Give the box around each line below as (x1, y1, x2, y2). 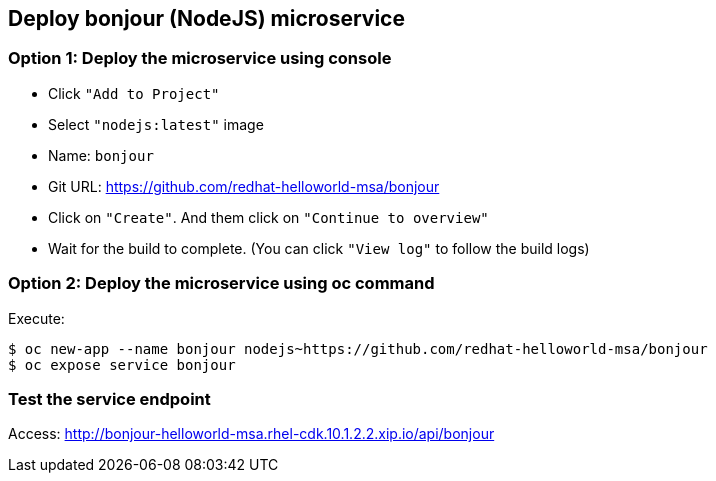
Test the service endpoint (8, 388, 211, 409)
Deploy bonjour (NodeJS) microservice (8, 6, 405, 31)
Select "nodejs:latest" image (48, 115, 264, 133)
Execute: (8, 309, 65, 327)
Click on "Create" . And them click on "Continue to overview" (48, 208, 489, 226)
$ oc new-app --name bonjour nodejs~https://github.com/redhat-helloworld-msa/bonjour (8, 340, 708, 357)
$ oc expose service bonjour (8, 356, 236, 373)
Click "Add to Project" (48, 84, 220, 102)
